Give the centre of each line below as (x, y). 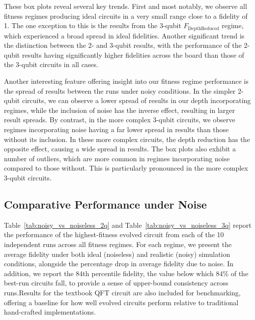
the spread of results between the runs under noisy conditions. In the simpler (120, 90)
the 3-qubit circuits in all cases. (51, 64)
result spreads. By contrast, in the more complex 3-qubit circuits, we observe (120, 120)
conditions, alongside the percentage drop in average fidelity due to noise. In (119, 264)
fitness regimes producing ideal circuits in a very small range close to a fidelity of (126, 16)
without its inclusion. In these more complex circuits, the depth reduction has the (127, 139)
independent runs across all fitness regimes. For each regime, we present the (118, 244)
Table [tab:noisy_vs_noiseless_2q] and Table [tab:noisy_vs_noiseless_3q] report (128, 225)
